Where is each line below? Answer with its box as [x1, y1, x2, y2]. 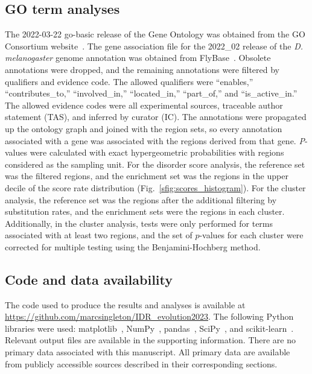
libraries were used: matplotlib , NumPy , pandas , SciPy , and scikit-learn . [5, 322, 294, 334]
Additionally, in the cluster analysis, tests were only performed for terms [5, 217, 273, 229]
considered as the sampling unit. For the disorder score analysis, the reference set [5, 157, 305, 170]
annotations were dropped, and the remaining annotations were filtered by [5, 63, 279, 75]
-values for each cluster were [199, 229, 304, 241]
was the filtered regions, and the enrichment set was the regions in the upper [5, 170, 288, 182]
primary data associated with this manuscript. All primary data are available [5, 346, 290, 358]
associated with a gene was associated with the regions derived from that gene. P [5, 134, 305, 147]
